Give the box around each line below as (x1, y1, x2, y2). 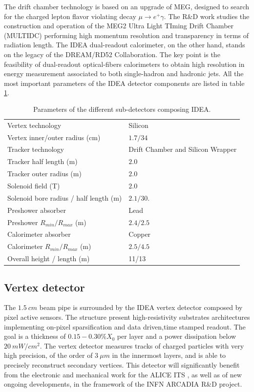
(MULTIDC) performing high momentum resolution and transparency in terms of (4, 30, 249, 40)
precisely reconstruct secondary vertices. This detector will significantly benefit (4, 359, 240, 370)
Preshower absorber (7, 205, 66, 215)
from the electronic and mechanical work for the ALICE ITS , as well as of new (4, 369, 242, 379)
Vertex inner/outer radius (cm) (7, 132, 101, 142)
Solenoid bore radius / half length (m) (7, 192, 122, 203)
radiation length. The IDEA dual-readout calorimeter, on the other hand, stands (4, 40, 245, 50)
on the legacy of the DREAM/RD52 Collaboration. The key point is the (4, 49, 220, 59)
